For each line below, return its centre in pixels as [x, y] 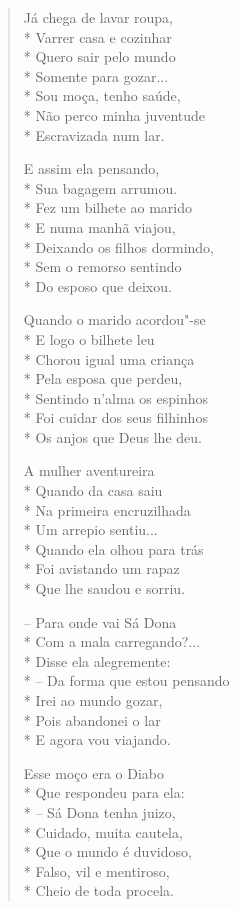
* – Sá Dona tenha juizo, [99, 811]
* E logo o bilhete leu [89, 338]
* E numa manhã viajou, [99, 226]
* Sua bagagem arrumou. [100, 187]
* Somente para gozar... [96, 75]
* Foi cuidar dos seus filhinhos [115, 417]
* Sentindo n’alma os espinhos [115, 397]
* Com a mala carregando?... [112, 641]
